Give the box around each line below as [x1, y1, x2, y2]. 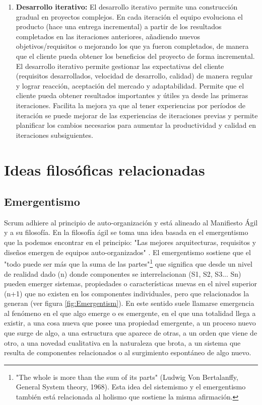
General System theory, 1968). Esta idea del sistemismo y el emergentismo [16, 381, 246, 392]
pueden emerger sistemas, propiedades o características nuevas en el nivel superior [4, 278, 257, 289]
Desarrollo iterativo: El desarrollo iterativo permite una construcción [16, 2, 238, 12]
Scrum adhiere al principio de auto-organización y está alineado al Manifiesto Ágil [4, 217, 258, 227]
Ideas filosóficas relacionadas [4, 159, 205, 180]
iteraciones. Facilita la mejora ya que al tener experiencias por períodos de [16, 100, 246, 110]
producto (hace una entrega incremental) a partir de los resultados [16, 21, 222, 32]
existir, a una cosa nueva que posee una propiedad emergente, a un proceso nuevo [4, 317, 256, 328]
